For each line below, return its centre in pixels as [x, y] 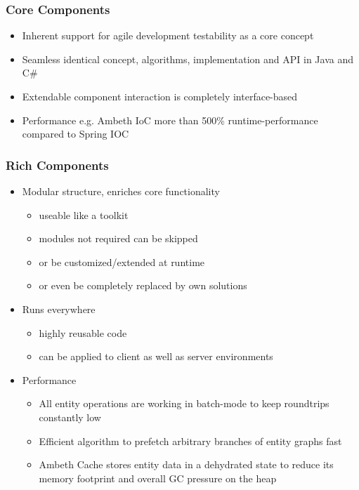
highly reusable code [83, 332]
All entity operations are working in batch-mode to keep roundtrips [184, 403]
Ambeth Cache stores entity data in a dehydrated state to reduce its [186, 464]
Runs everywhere [59, 309]
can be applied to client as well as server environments [156, 356]
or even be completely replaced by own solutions [143, 285]
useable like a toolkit [84, 214]
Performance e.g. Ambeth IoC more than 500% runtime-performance [170, 120]
